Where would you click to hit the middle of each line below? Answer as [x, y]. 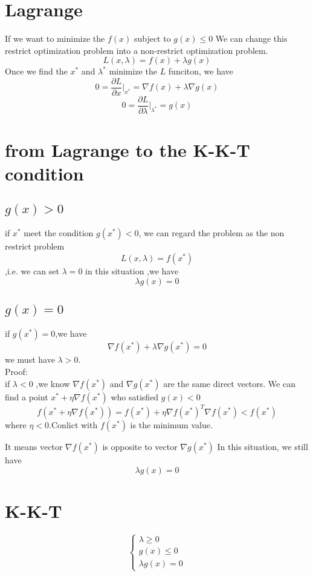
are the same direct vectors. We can [229, 383]
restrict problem [35, 246]
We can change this [251, 38]
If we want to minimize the [55, 38]
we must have [30, 359]
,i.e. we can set [32, 271]
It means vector [34, 447]
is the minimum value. [171, 425]
